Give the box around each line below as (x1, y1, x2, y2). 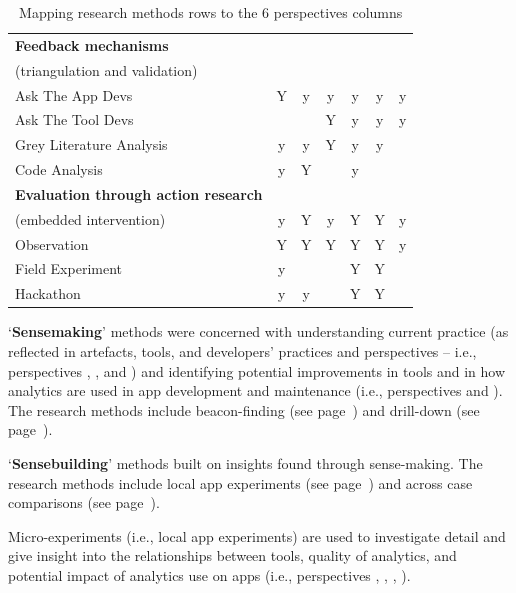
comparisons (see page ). (8, 492, 160, 513)
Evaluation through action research (15, 183, 263, 204)
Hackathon (15, 283, 81, 304)
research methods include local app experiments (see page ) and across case (8, 472, 473, 493)
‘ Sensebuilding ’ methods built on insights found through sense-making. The (8, 452, 483, 473)
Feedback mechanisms (15, 34, 169, 55)
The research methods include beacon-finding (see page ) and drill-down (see (8, 399, 480, 420)
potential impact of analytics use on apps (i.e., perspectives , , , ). (8, 564, 411, 585)
